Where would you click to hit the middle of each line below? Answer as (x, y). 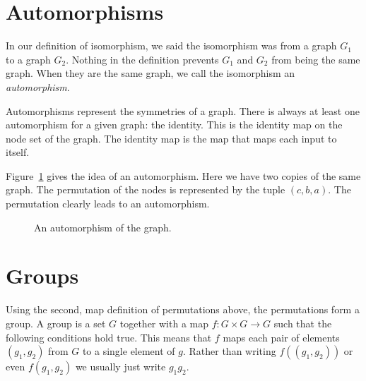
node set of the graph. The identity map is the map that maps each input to (171, 138)
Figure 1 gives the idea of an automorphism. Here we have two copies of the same (183, 175)
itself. (18, 152)
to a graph (28, 59)
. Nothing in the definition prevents (142, 59)
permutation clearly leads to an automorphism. (108, 204)
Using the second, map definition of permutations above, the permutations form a (183, 309)
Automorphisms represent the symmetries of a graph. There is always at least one (183, 110)
